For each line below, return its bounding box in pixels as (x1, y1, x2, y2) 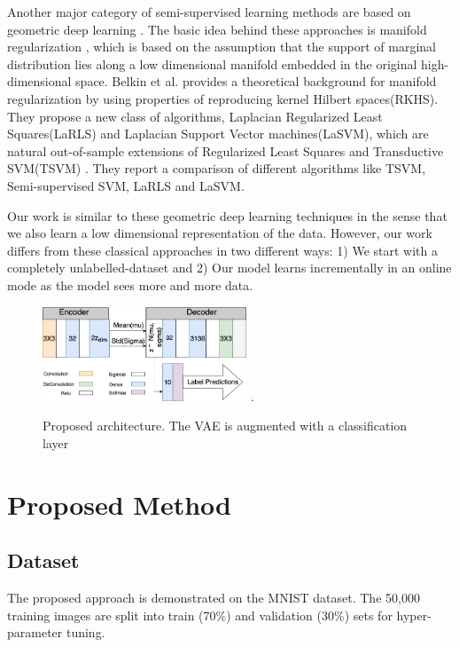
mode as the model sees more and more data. (7, 275, 253, 294)
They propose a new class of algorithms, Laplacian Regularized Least (7, 107, 383, 125)
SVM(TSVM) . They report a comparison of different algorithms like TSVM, (7, 159, 426, 178)
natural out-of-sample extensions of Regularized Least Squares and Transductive (7, 141, 444, 160)
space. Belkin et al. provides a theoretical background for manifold (75, 72, 437, 91)
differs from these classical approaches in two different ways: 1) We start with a (7, 241, 438, 259)
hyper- (396, 605, 432, 624)
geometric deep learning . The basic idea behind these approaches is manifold (7, 20, 427, 38)
